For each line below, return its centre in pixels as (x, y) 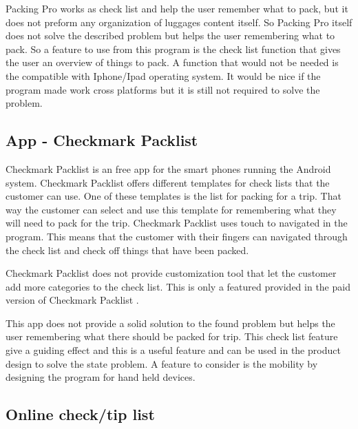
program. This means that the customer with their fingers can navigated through (177, 236)
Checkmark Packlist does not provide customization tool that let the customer (171, 273)
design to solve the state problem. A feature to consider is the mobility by (162, 363)
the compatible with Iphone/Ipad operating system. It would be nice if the (163, 75)
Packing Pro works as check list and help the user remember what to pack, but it (177, 8)
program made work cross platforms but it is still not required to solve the (163, 89)
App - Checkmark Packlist (102, 140)
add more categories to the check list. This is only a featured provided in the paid (178, 286)
